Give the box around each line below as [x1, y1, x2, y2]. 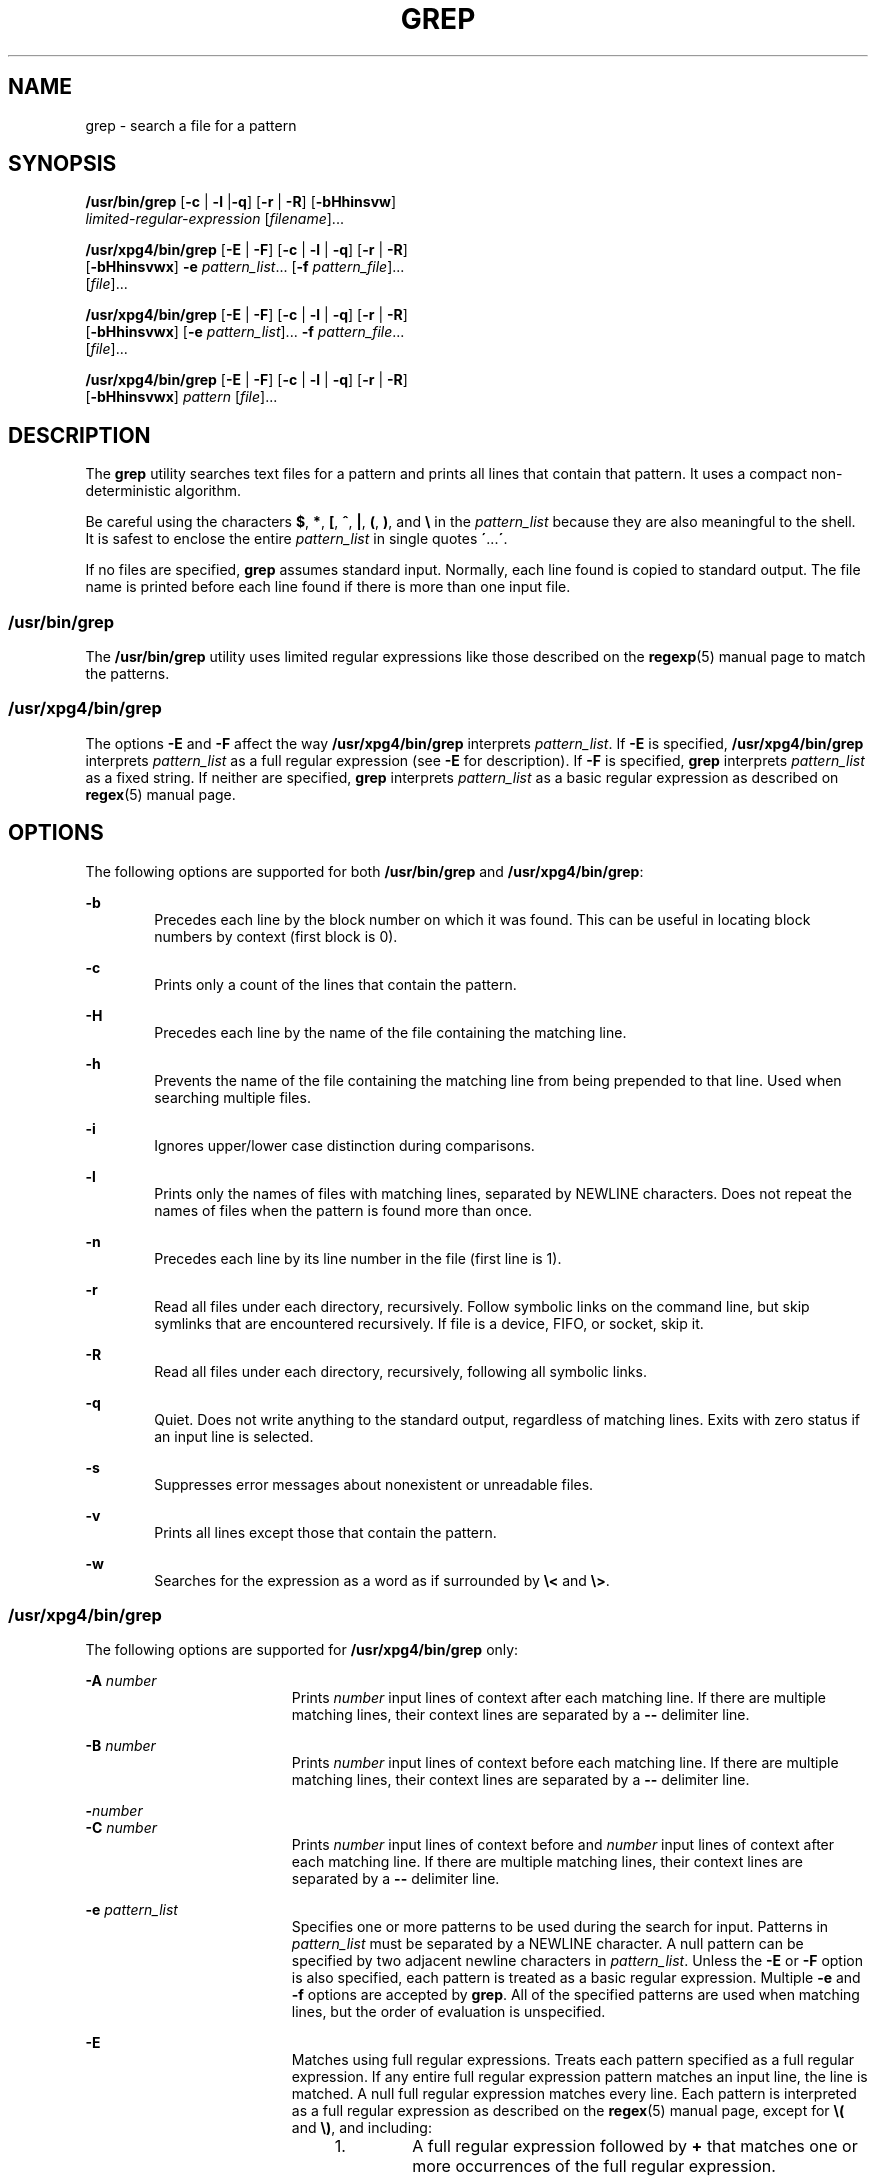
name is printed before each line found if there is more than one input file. [85, 578, 571, 596]
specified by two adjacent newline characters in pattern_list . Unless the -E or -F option [291, 1952, 863, 1970]
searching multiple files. [154, 1088, 311, 1106]
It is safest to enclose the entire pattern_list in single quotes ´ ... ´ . [85, 530, 508, 548]
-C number [85, 1819, 157, 1837]
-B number [85, 1737, 156, 1755]
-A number [85, 1672, 157, 1690]
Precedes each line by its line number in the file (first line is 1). [154, 1249, 562, 1267]
